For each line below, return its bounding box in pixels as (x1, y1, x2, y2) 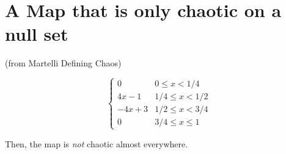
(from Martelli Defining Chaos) (5, 57, 122, 69)
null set (5, 21, 68, 46)
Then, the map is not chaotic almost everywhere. (5, 137, 188, 150)
